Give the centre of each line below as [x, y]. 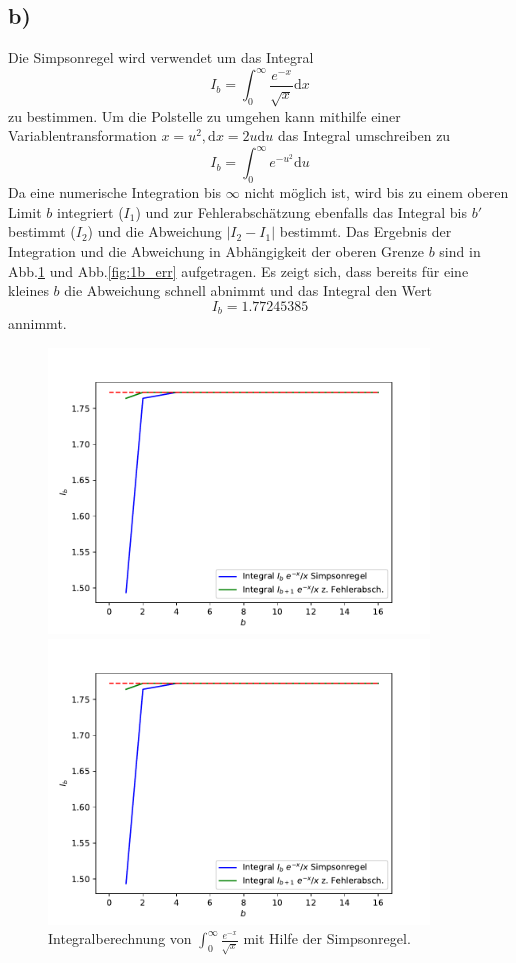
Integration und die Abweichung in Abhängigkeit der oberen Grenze [216, 250]
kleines [28, 290]
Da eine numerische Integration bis [115, 192]
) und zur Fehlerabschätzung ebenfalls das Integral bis [301, 211]
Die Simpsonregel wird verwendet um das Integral [161, 57]
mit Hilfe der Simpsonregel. [327, 938]
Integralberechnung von [120, 938]
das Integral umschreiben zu [364, 135]
